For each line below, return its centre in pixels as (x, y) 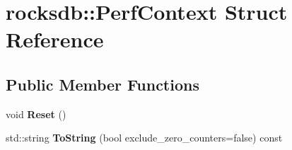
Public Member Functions (103, 84)
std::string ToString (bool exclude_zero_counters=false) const (144, 138)
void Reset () (36, 114)
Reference (55, 39)
